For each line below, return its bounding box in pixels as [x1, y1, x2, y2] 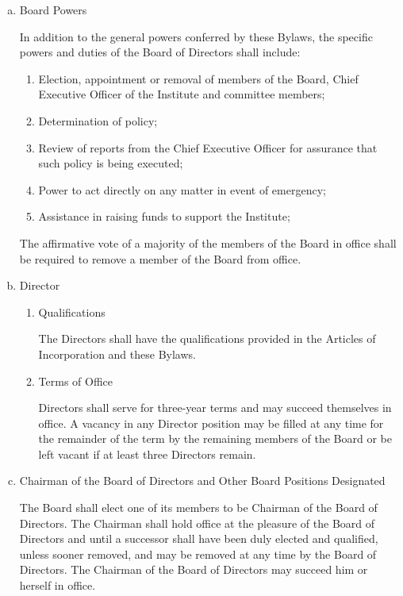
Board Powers [19, 2, 87, 17]
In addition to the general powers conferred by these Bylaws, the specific [19, 28, 373, 44]
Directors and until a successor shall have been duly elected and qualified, [19, 530, 378, 547]
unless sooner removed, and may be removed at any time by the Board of [19, 545, 377, 562]
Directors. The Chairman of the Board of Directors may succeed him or [19, 561, 368, 578]
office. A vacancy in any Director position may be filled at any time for [38, 414, 384, 431]
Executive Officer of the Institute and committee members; [38, 86, 325, 102]
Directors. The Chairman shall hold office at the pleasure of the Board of [19, 514, 375, 531]
